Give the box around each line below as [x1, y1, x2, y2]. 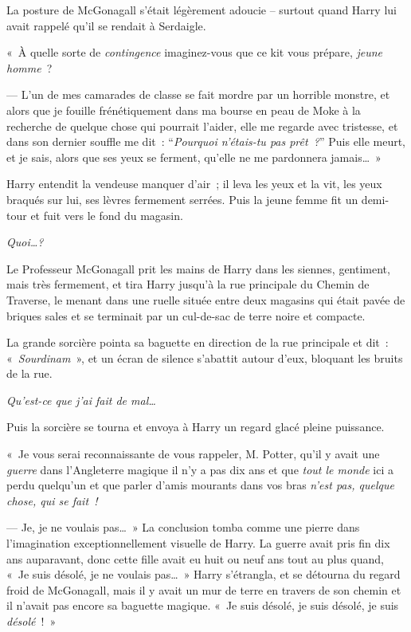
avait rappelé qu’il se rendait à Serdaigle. [6, 17, 206, 33]
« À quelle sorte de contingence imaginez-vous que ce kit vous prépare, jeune [6, 44, 383, 61]
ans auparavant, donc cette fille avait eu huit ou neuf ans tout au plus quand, [6, 550, 384, 567]
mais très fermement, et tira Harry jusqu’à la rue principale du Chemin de [6, 276, 370, 292]
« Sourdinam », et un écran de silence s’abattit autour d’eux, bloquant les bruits [6, 349, 403, 366]
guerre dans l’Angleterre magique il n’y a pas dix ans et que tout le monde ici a [6, 461, 393, 477]
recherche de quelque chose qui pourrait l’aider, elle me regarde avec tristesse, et [6, 117, 398, 134]
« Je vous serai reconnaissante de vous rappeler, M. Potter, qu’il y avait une [6, 446, 380, 462]
